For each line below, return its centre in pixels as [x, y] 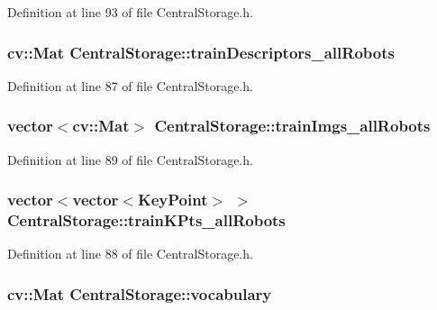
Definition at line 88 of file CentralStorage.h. [130, 254]
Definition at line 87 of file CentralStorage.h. [130, 85]
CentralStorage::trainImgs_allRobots [292, 126]
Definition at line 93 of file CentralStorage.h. [130, 12]
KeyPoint [173, 200]
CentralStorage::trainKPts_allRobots [146, 220]
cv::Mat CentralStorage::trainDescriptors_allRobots [201, 52]
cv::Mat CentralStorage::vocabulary [140, 293]
